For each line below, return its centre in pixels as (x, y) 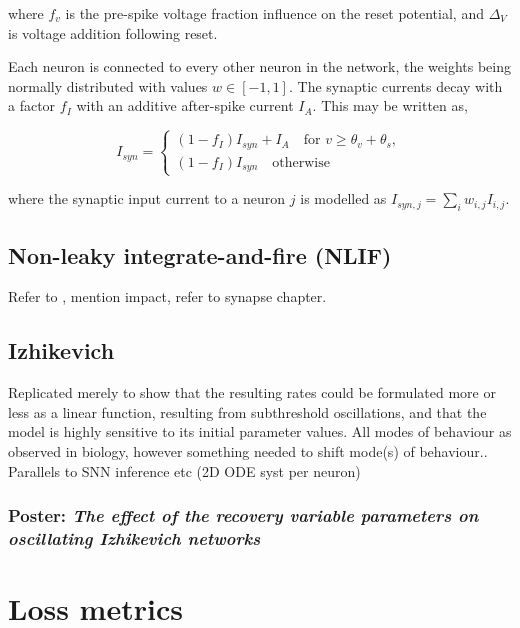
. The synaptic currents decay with (395, 85)
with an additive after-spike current (185, 105)
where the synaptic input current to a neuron (147, 198)
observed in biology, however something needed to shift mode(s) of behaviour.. (248, 451)
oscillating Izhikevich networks (134, 538)
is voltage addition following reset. (113, 32)
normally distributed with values (108, 85)
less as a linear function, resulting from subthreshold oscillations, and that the (247, 411)
